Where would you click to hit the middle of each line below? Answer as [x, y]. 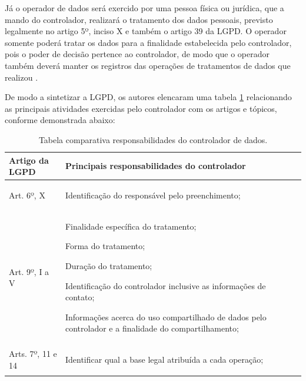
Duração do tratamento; [109, 266]
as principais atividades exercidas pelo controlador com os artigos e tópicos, [141, 108]
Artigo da [29, 160]
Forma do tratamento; [105, 246]
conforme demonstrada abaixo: [60, 120]
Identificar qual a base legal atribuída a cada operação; [164, 360]
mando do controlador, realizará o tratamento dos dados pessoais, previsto [139, 19]
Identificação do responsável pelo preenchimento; [153, 195]
